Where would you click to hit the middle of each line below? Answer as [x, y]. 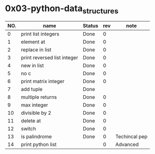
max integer [35, 105]
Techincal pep [132, 137]
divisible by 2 [36, 113]
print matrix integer [43, 81]
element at [33, 42]
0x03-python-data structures [62, 9]
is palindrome [37, 137]
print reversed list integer [50, 57]
